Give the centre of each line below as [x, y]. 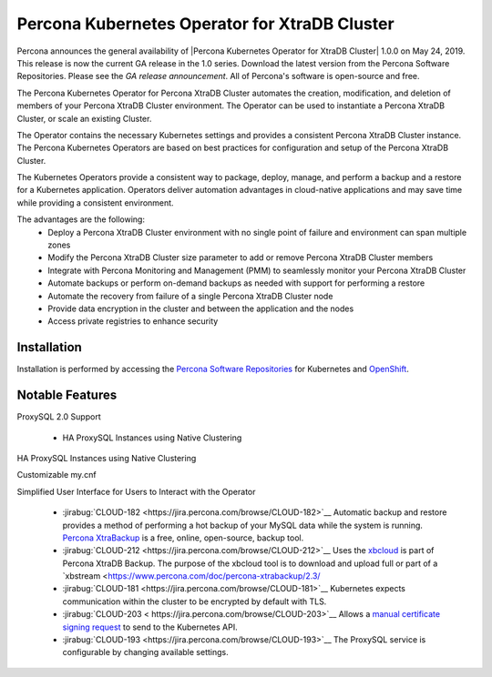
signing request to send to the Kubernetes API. [150, 627]
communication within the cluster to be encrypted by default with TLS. [195, 601]
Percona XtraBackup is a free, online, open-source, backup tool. [183, 538]
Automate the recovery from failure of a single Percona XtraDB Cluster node [190, 296]
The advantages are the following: [81, 219]
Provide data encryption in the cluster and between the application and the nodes [201, 308]
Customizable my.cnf [56, 475]
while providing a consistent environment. [95, 202]
